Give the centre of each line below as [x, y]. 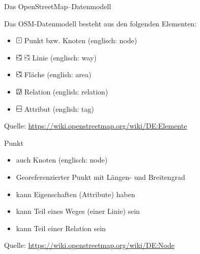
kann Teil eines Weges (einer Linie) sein [78, 211]
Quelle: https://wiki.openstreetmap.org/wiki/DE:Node [89, 245]
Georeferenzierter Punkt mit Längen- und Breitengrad [101, 177]
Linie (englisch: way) [64, 57]
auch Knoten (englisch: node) [62, 160]
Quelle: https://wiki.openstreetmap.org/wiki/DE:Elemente [96, 126]
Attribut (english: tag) [59, 108]
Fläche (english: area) [58, 74]
